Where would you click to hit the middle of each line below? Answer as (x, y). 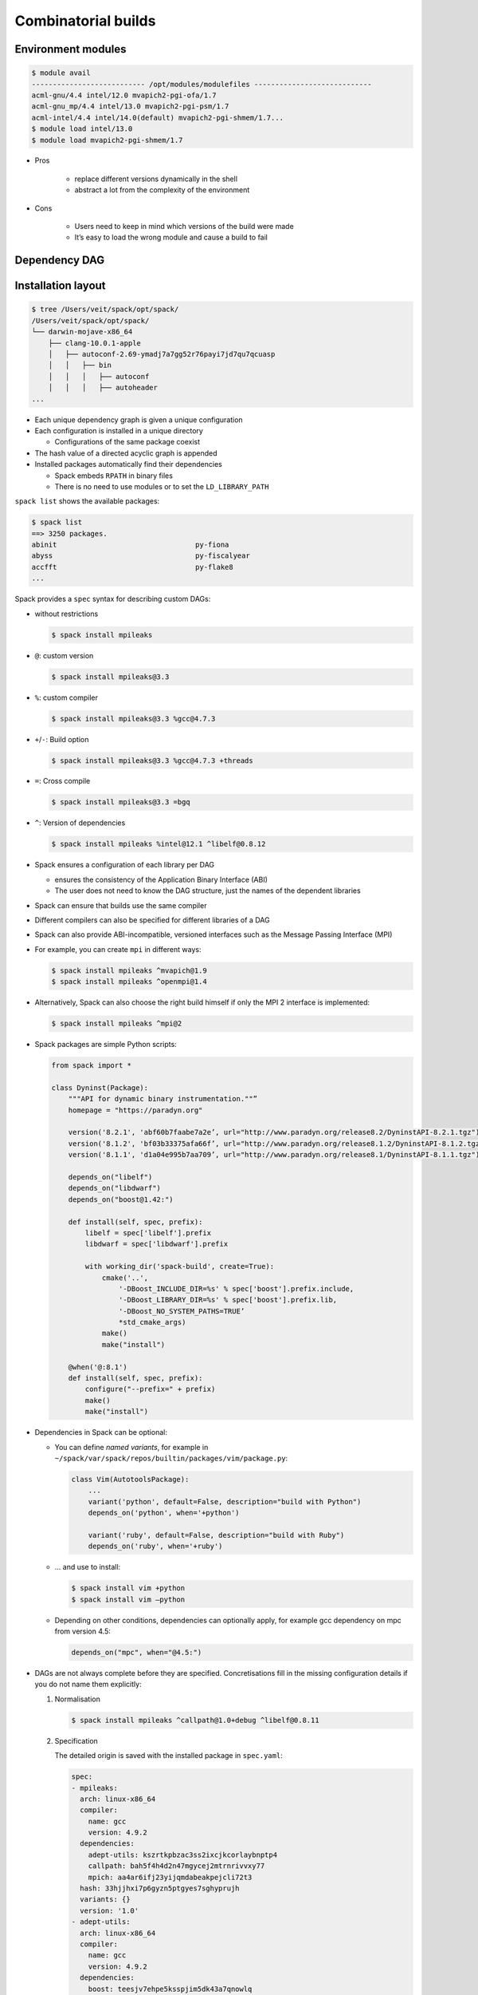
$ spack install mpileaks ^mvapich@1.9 (129, 970)
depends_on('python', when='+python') (164, 1513)
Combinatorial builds (85, 21)
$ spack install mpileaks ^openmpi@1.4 (129, 982)
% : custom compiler (67, 697)
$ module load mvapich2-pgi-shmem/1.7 (107, 140)
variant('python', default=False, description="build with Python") (225, 1501)
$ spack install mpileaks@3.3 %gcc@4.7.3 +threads (153, 760)
